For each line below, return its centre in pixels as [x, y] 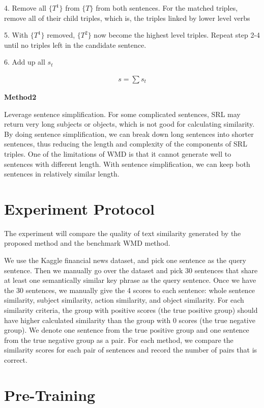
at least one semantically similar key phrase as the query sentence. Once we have [130, 280]
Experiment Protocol [79, 208]
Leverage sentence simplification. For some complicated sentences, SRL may [122, 114]
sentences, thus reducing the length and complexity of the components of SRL [126, 144]
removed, [61, 35]
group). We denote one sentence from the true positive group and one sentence [127, 330]
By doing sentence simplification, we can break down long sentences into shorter [129, 134]
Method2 [20, 97]
